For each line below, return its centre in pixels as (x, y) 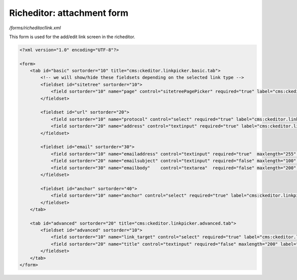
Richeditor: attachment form (69, 13)
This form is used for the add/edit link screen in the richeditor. (72, 37)
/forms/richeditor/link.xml (35, 28)
